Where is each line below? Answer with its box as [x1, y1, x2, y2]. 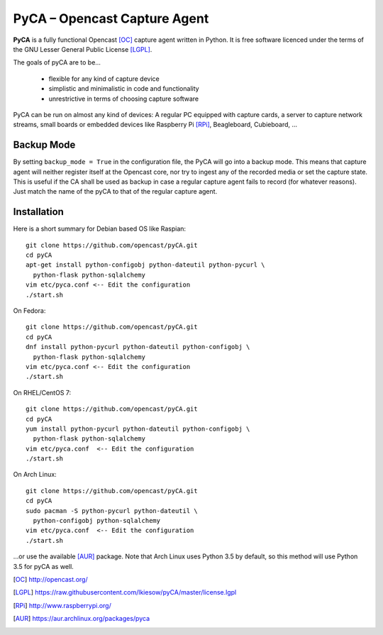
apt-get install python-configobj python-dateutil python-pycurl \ [26, 261, 265, 269]
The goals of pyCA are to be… [13, 58, 101, 67]
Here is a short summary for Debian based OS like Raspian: [13, 224, 187, 233]
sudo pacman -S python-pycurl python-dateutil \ [26, 507, 198, 514]
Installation [13, 206, 64, 218]
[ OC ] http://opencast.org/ [13, 575, 88, 583]
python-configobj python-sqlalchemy [33, 517, 161, 525]
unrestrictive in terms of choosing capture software [48, 94, 199, 103]
